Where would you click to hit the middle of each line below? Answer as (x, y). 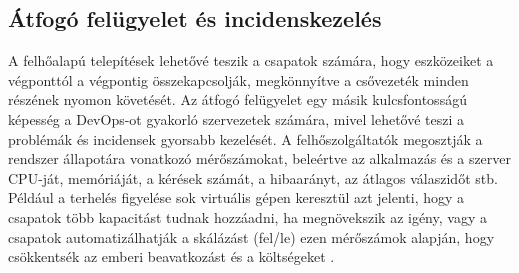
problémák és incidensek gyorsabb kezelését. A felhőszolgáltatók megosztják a (245, 138)
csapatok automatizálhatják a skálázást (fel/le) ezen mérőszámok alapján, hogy (251, 236)
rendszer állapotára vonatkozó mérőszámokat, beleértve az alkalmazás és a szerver (260, 158)
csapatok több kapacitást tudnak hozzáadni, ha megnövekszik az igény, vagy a (247, 216)
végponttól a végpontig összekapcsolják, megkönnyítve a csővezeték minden (238, 79)
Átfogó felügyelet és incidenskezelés (195, 18)
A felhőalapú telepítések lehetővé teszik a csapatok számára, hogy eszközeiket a (251, 60)
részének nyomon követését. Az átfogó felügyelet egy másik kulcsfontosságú (237, 99)
